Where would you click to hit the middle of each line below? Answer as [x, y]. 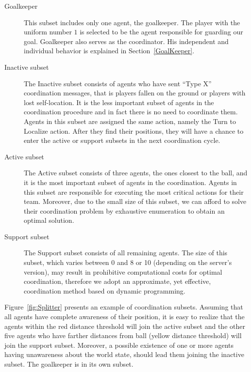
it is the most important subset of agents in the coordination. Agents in [130, 182]
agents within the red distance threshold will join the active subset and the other [125, 326]
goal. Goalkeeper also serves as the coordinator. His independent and [126, 41]
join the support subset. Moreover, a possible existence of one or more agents [119, 345]
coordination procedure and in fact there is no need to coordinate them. [131, 112]
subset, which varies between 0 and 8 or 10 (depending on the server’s [128, 262]
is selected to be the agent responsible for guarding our [161, 32]
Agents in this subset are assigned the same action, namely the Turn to [130, 121]
